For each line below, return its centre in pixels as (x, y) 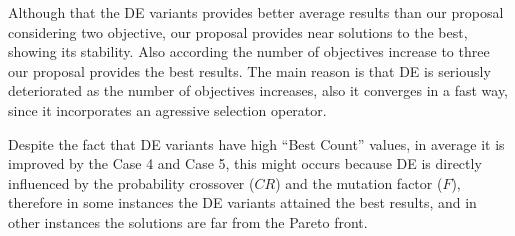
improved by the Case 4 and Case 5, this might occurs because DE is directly (245, 163)
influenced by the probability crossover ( (131, 182)
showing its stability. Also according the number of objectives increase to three (249, 51)
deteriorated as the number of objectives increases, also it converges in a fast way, (258, 90)
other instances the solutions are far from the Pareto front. (188, 221)
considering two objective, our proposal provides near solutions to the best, (238, 31)
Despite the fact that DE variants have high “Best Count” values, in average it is (256, 143)
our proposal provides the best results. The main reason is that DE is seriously (249, 70)
